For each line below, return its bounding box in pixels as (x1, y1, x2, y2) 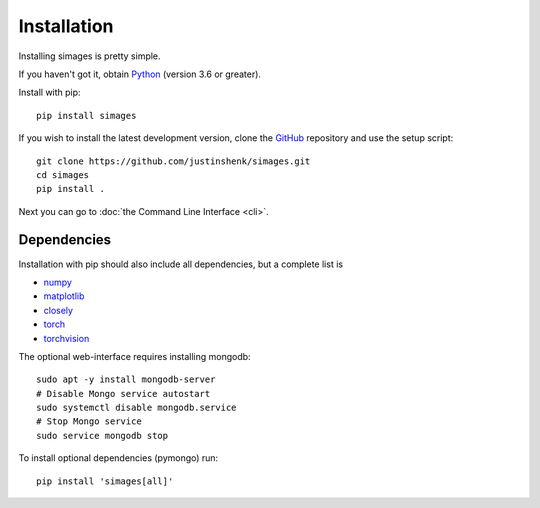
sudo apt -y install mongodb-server (36, 374, 216, 385)
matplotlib (43, 290, 85, 302)
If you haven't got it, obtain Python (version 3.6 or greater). (18, 68, 262, 80)
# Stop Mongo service (36, 416, 142, 427)
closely (43, 304, 74, 316)
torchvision (43, 332, 90, 344)
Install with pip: (18, 86, 81, 99)
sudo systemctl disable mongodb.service (36, 402, 237, 414)
